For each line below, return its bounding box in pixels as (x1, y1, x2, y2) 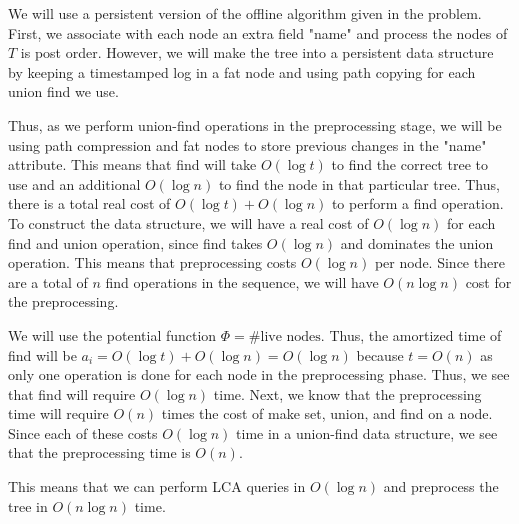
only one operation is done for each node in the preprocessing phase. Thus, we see (8, 364, 510, 385)
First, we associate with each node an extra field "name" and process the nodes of (8, 22, 508, 43)
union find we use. (8, 81, 119, 102)
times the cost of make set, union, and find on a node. (161, 403, 493, 424)
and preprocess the (383, 476, 499, 497)
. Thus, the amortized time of (320, 324, 502, 345)
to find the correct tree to (331, 154, 488, 175)
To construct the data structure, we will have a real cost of (8, 212, 369, 233)
